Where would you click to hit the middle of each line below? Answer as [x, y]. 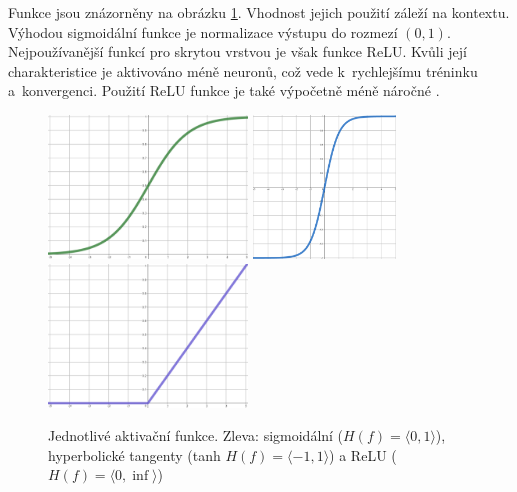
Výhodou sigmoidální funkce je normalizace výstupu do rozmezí [203, 31]
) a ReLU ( [363, 454]
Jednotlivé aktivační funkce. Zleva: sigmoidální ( [196, 435]
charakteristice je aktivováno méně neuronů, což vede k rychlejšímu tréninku [243, 70]
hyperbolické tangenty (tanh [134, 454]
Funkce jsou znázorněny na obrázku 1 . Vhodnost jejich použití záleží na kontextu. [259, 12]
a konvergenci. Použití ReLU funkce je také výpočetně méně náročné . [224, 90]
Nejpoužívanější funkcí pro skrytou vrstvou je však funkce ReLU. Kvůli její [237, 51]
